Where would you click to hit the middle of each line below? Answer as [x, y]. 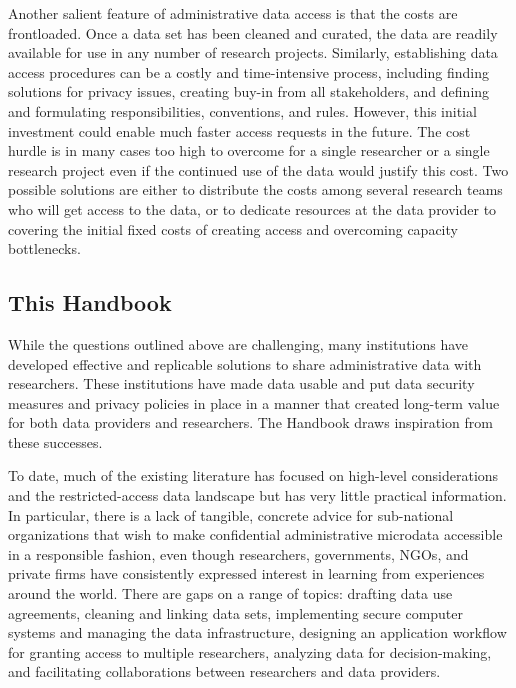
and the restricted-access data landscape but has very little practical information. [257, 495]
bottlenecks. [44, 248]
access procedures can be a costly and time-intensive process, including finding [248, 71]
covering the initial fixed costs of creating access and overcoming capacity [233, 228]
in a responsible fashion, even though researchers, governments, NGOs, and [238, 553]
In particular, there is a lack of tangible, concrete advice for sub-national [231, 514]
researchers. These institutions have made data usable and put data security [241, 383]
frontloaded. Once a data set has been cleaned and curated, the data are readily [253, 32]
